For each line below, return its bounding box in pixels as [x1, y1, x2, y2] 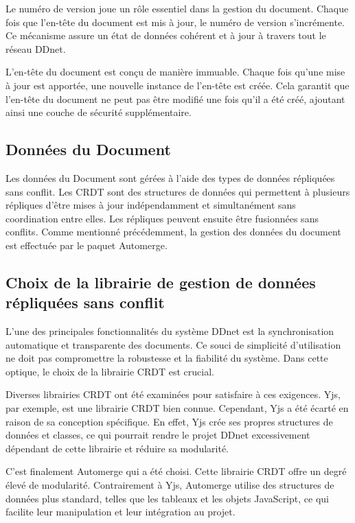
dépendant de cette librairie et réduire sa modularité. [5, 441, 229, 455]
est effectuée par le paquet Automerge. [5, 237, 168, 252]
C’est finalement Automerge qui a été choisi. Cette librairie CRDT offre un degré [5, 464, 347, 478]
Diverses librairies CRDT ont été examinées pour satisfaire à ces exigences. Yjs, [5, 387, 341, 402]
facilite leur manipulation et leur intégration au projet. [5, 504, 236, 519]
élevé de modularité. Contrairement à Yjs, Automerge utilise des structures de [5, 478, 334, 492]
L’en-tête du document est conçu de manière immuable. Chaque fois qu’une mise [5, 65, 345, 79]
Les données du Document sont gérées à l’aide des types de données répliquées [5, 170, 335, 185]
